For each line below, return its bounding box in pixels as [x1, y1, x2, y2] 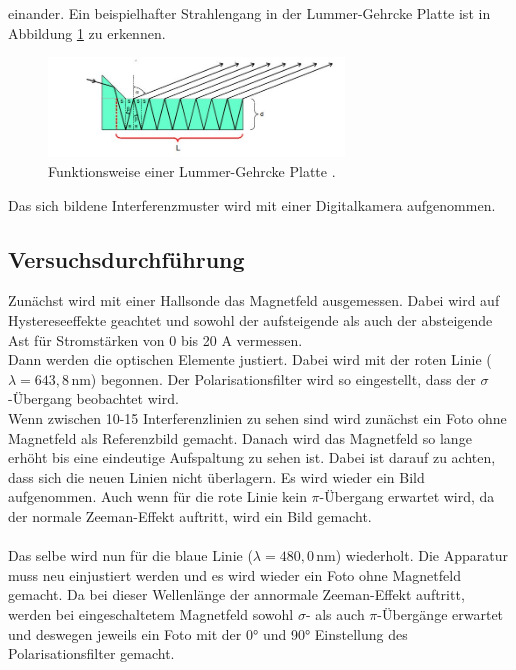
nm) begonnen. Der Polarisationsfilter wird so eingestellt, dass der [71, 368, 476, 389]
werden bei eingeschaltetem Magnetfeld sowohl [8, 603, 294, 624]
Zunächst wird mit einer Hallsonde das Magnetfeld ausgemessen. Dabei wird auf [8, 290, 500, 311]
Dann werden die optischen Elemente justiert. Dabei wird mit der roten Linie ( [8, 349, 492, 370]
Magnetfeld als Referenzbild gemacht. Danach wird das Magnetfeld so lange [8, 427, 472, 448]
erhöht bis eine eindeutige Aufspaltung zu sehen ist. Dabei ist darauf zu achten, [8, 447, 496, 468]
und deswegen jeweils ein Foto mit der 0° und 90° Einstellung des [8, 623, 408, 644]
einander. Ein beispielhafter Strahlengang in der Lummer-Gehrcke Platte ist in [8, 3, 491, 23]
